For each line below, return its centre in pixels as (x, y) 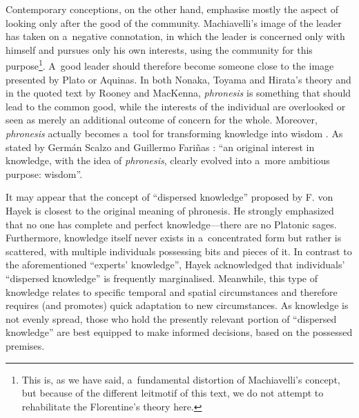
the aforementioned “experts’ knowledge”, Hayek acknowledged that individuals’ (175, 265)
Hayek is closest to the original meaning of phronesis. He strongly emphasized (170, 210)
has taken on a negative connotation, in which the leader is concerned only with (175, 36)
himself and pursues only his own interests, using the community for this (159, 49)
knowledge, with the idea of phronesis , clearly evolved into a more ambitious (168, 160)
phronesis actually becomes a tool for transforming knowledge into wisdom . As (174, 133)
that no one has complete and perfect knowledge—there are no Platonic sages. (171, 224)
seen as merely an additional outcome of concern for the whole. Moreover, (162, 120)
